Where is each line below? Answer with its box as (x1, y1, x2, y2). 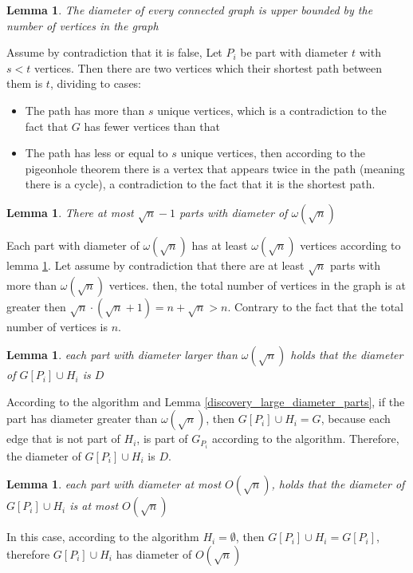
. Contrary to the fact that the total (227, 298, 403, 314)
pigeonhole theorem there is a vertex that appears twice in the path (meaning (25, 160, 405, 176)
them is (6, 75, 43, 92)
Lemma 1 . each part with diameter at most (6, 476, 222, 492)
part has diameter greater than (6, 410, 158, 427)
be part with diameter (240, 44, 348, 61)
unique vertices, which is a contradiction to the (157, 101, 387, 118)
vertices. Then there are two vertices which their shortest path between (33, 59, 382, 76)
